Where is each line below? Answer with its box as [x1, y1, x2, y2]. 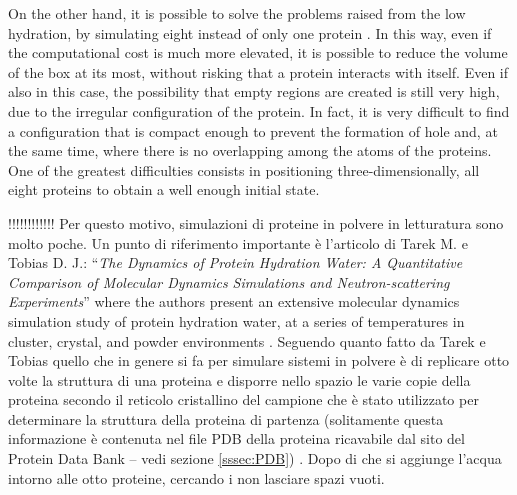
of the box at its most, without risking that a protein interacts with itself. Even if [8, 61, 509, 82]
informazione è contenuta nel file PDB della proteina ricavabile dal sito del [8, 428, 465, 449]
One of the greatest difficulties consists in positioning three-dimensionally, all [8, 159, 480, 180]
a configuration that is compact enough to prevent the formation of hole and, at [8, 120, 498, 141]
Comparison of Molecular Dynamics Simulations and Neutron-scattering [8, 271, 450, 292]
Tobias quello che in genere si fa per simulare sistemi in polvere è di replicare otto [8, 350, 510, 371]
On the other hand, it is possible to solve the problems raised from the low [8, 3, 466, 23]
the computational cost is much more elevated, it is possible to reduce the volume [8, 42, 508, 63]
